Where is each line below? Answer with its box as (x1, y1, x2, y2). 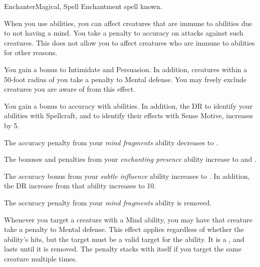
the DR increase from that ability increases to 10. (4, 180, 156, 191)
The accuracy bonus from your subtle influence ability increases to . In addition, (4, 170, 250, 181)
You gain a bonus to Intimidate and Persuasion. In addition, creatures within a (4, 64, 247, 74)
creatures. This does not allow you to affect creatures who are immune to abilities (4, 37, 255, 48)
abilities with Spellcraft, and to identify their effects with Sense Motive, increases (4, 110, 253, 121)
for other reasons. (4, 47, 58, 58)
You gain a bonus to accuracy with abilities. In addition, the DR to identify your (4, 100, 253, 111)
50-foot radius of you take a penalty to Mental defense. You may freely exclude (4, 74, 247, 84)
